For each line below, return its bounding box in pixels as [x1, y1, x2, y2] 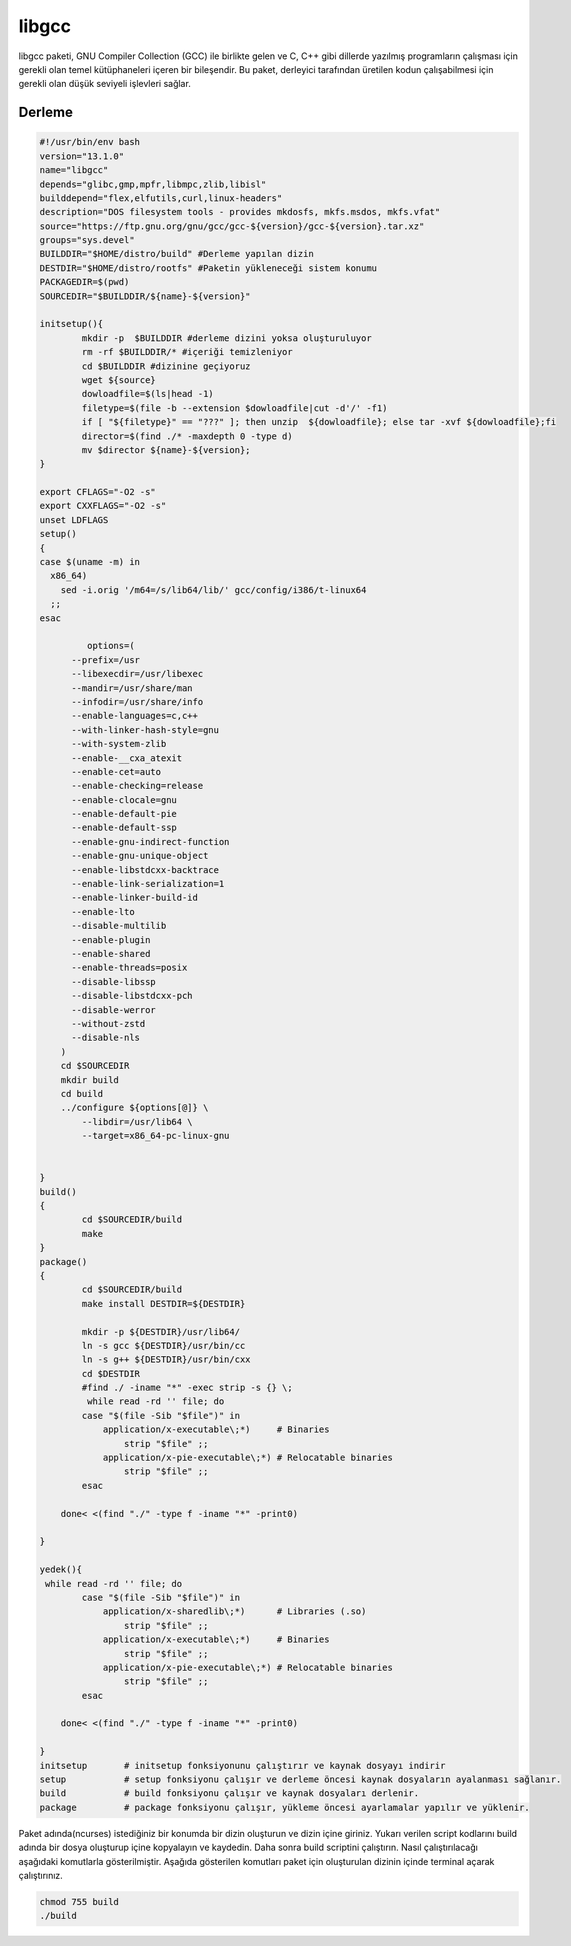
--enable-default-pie [71, 808, 177, 820]
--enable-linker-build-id [71, 892, 199, 904]
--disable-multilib [71, 920, 167, 932]
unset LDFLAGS [39, 514, 109, 525]
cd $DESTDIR [81, 1368, 140, 1379]
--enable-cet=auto [71, 766, 162, 777]
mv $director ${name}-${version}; [81, 444, 251, 455]
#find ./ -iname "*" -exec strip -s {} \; [81, 1382, 294, 1394]
